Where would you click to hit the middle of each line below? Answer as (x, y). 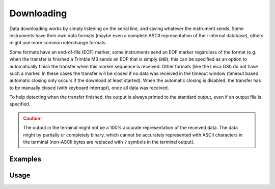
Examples (25, 159)
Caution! (33, 118)
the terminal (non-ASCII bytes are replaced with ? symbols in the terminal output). (109, 142)
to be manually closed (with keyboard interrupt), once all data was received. (89, 88)
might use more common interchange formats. (58, 43)
